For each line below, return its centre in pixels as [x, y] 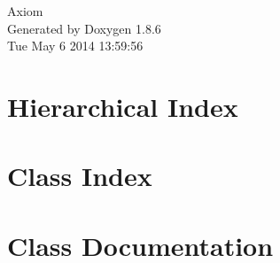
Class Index [80, 176]
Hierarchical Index [123, 106]
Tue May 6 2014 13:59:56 [75, 46]
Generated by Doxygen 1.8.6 [84, 28]
